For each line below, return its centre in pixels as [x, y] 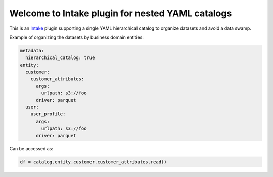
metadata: [32, 51]
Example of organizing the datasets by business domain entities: [76, 37]
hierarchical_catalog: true [60, 58]
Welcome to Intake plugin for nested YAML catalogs [121, 13]
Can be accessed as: [31, 148]
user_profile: [48, 114]
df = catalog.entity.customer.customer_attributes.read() [93, 162]
